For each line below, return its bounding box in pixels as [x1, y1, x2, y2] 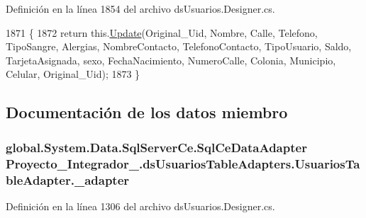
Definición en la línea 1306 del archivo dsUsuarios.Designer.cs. [6, 198, 275, 213]
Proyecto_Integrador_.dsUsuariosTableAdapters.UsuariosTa [6, 154, 360, 172]
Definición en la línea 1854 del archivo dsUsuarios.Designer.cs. [6, 1, 275, 16]
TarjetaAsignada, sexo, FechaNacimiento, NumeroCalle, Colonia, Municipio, [6, 52, 336, 67]
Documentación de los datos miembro [6, 101, 288, 123]
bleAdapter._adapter [6, 171, 130, 188]
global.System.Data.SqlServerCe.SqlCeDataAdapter [6, 138, 307, 156]
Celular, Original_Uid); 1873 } [6, 67, 140, 81]
